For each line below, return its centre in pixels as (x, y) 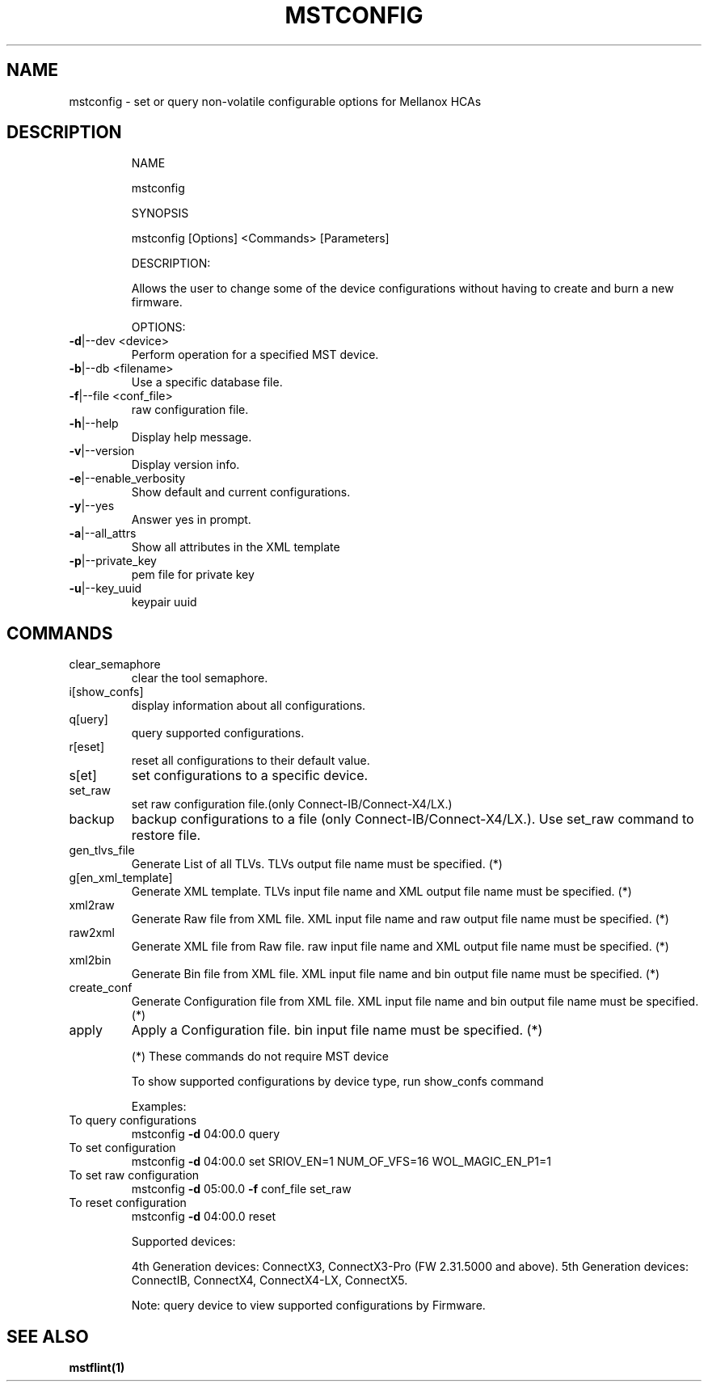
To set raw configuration (134, 1175)
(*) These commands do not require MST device (260, 1057)
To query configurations (133, 1120)
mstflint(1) (97, 1368)
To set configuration (122, 1148)
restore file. (166, 835)
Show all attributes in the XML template (236, 547)
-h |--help (94, 424)
